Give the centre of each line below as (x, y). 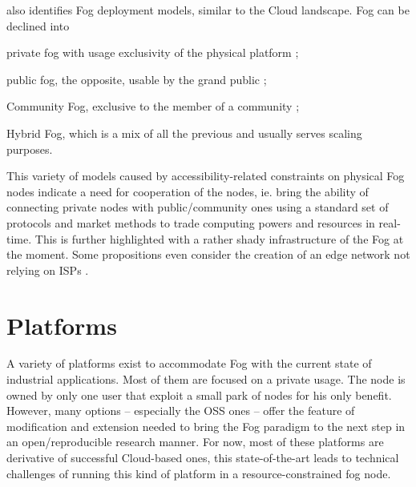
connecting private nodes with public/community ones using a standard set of (198, 207)
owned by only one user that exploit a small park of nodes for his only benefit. (199, 394)
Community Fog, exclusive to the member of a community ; (153, 106)
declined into (38, 25)
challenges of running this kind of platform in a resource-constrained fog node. (199, 473)
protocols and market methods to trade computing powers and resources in (191, 222)
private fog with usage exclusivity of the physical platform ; (153, 52)
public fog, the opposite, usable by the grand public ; (137, 79)
